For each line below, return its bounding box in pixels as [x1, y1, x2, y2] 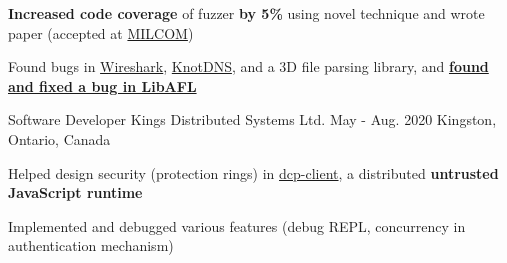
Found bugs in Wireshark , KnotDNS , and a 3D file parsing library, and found [8, 56, 489, 77]
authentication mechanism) [8, 235, 174, 256]
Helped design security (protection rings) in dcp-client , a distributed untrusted [8, 162, 499, 183]
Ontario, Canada [8, 128, 111, 149]
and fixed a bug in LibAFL [8, 75, 197, 96]
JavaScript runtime [8, 182, 143, 203]
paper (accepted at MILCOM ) [8, 22, 194, 43]
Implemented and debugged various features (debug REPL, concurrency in [8, 215, 466, 236]
